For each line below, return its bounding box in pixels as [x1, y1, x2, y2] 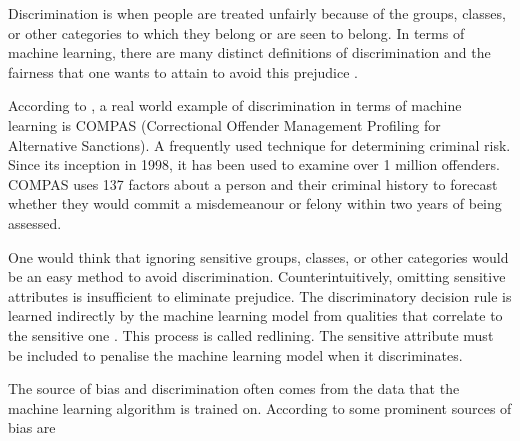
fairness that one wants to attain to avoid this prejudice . [8, 61, 359, 82]
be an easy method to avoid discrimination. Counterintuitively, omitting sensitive [8, 266, 506, 287]
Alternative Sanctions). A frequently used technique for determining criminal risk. [8, 134, 511, 155]
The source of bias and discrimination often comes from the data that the [8, 378, 460, 399]
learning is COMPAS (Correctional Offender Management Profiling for [8, 114, 441, 135]
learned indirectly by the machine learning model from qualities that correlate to [8, 305, 503, 326]
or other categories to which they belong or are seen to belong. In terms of [8, 22, 465, 43]
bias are [8, 417, 56, 438]
